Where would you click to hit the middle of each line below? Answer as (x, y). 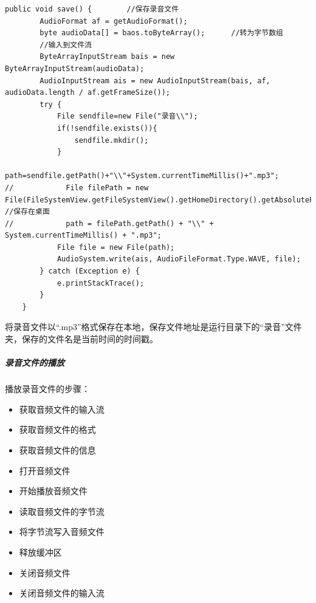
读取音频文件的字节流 (62, 511)
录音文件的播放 (35, 363)
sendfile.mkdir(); (112, 140)
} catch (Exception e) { (90, 271)
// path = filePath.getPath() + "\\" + (109, 223)
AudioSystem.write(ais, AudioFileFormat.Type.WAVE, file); (179, 259)
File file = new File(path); (116, 247)
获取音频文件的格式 (57, 429)
